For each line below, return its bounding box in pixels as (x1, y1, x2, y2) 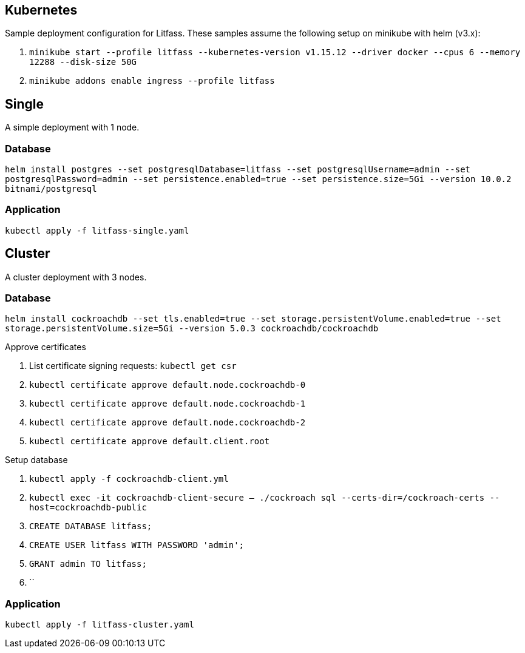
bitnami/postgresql (5, 184, 97, 194)
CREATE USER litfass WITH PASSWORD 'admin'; (29, 540, 245, 550)
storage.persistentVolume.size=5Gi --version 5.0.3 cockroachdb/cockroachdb (5, 323, 379, 334)
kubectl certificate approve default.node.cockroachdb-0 (29, 380, 306, 390)
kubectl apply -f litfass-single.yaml (5, 225, 189, 235)
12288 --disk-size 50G (29, 57, 137, 67)
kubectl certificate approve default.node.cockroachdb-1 (29, 399, 306, 409)
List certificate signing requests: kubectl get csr (29, 360, 237, 371)
